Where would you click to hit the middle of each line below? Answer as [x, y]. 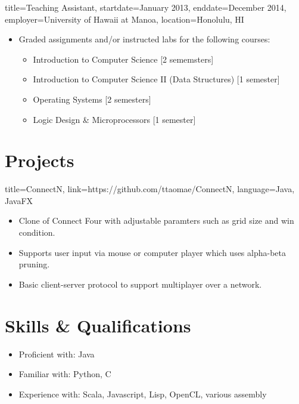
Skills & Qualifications [98, 325]
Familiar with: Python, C [65, 374]
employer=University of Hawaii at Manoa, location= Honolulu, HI [124, 19]
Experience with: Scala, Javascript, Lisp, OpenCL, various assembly [143, 394]
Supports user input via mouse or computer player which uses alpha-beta [152, 252]
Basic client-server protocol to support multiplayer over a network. [140, 284]
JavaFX [19, 200]
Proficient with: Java [57, 354]
